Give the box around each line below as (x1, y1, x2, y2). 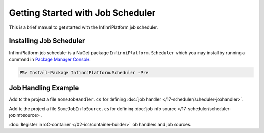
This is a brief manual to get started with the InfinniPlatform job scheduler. (9, 24, 158, 30)
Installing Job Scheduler (9, 37, 85, 45)
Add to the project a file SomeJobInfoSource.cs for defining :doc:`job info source (9, 105, 176, 112)
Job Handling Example (9, 84, 79, 92)
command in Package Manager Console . (9, 57, 91, 62)
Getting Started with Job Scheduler (9, 7, 156, 18)
